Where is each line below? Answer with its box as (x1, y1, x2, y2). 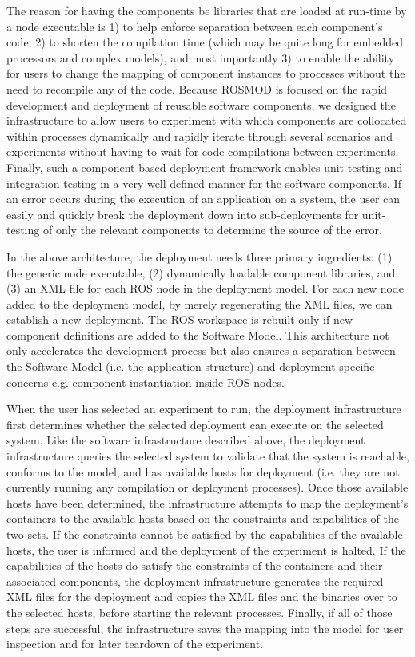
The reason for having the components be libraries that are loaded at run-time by (6, 2, 407, 18)
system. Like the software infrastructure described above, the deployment (6, 432, 365, 448)
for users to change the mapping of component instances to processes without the (6, 65, 405, 82)
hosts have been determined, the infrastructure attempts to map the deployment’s (6, 494, 409, 511)
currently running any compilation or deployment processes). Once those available (6, 479, 409, 496)
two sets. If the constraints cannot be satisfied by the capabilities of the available (6, 526, 403, 542)
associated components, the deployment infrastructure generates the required (6, 572, 384, 589)
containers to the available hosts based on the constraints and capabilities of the (6, 510, 399, 527)
